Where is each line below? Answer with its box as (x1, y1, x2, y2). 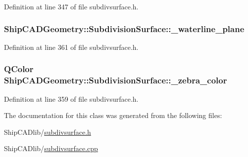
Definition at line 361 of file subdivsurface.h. (4, 41, 139, 52)
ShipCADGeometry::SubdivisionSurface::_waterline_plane (4, 22, 245, 35)
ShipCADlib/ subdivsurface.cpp (4, 143, 98, 154)
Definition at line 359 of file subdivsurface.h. (4, 93, 139, 104)
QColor (4, 63, 34, 75)
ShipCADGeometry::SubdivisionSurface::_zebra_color (4, 74, 227, 86)
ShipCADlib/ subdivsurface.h (4, 126, 91, 137)
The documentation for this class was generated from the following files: (4, 110, 222, 120)
